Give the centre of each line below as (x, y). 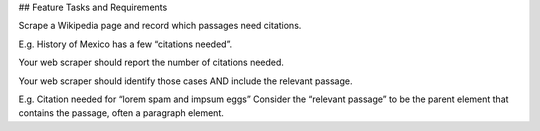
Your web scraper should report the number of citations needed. (151, 62)
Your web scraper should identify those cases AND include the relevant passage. (185, 81)
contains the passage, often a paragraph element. (121, 113)
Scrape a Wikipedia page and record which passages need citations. (160, 26)
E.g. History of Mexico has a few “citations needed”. (125, 44)
